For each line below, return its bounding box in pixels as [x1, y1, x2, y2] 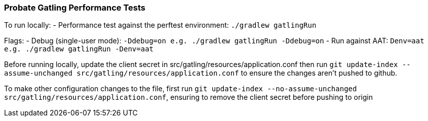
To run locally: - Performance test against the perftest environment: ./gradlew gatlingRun [4, 21, 317, 30]
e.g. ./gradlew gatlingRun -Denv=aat [4, 45, 154, 53]
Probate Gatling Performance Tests [4, 3, 145, 13]
